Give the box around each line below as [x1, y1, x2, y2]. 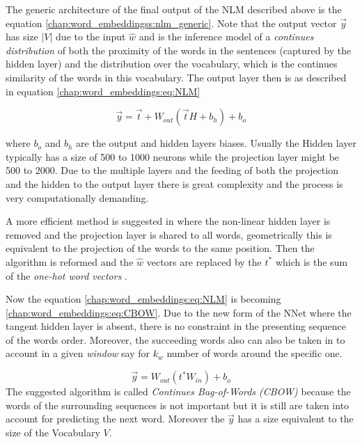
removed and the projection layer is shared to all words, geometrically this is [6, 227, 332, 241]
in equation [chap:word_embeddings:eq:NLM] [6, 84, 200, 98]
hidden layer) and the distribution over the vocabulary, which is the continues [6, 56, 338, 71]
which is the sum [275, 254, 348, 269]
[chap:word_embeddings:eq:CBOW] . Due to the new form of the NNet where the [6, 305, 352, 319]
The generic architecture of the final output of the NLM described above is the [6, 2, 342, 16]
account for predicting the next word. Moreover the [6, 411, 225, 426]
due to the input [56, 29, 126, 44]
